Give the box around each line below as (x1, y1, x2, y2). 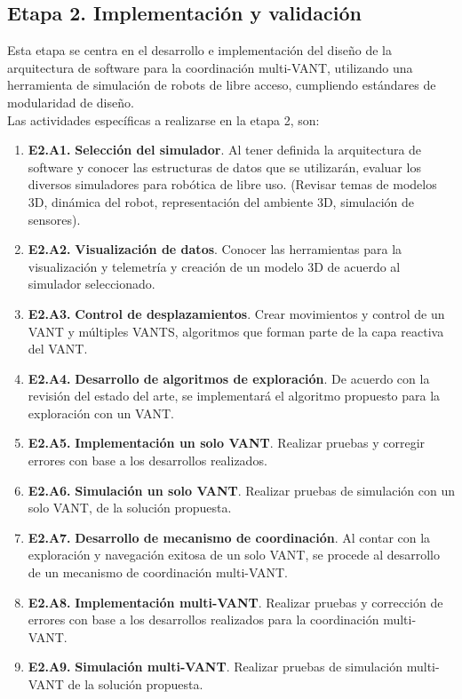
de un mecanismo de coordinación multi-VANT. (28, 563, 288, 582)
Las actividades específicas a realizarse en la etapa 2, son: (7, 110, 320, 129)
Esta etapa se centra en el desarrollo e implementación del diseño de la (7, 41, 393, 60)
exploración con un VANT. (28, 403, 174, 422)
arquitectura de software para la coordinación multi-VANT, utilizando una (7, 58, 413, 76)
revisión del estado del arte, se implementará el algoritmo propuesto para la (28, 386, 441, 405)
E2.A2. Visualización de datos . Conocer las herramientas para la (28, 240, 402, 258)
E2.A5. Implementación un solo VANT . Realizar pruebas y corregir (28, 433, 426, 452)
